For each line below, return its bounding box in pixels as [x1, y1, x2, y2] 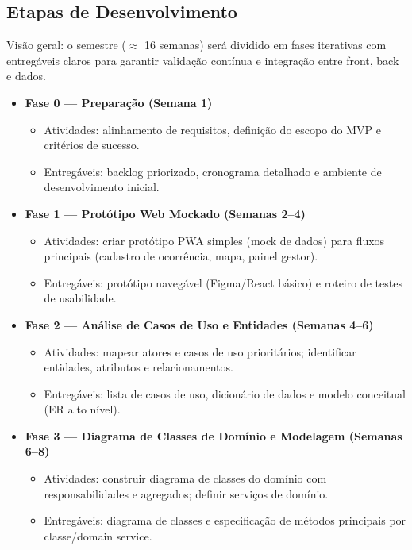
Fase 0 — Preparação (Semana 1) [25, 94, 213, 110]
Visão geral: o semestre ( [6, 37, 126, 53]
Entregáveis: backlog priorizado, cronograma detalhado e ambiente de [44, 163, 382, 179]
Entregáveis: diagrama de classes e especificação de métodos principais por [44, 512, 406, 529]
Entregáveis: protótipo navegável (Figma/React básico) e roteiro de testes [44, 274, 402, 290]
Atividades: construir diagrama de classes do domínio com [44, 470, 327, 487]
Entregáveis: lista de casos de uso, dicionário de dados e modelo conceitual [44, 385, 406, 402]
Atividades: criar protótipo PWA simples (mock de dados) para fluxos [44, 232, 385, 248]
